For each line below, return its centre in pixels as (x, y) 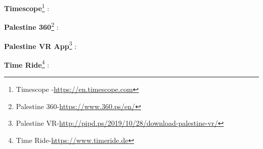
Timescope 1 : (27, 7)
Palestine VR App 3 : (40, 45)
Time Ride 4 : (27, 64)
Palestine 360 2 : (31, 26)
